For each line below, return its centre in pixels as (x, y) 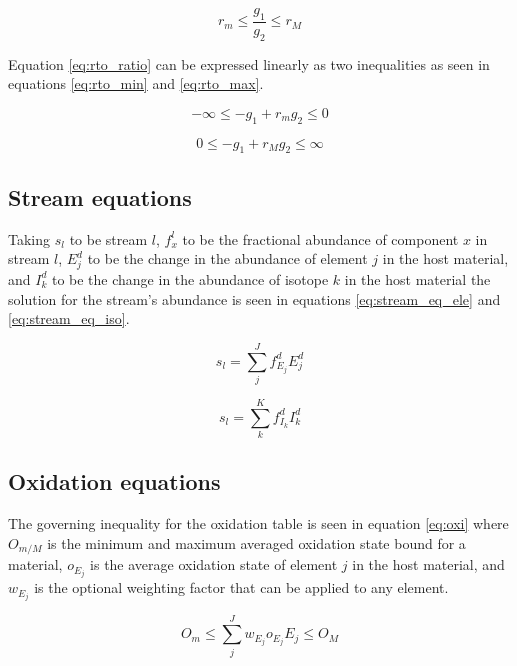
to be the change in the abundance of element (227, 258)
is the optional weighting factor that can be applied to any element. (241, 587)
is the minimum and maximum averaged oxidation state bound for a (256, 542)
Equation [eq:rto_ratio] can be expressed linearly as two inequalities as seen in (249, 63)
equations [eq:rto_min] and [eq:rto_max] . (136, 83)
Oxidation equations (114, 481)
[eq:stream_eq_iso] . (69, 318)
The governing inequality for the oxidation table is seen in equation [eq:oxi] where (258, 523)
